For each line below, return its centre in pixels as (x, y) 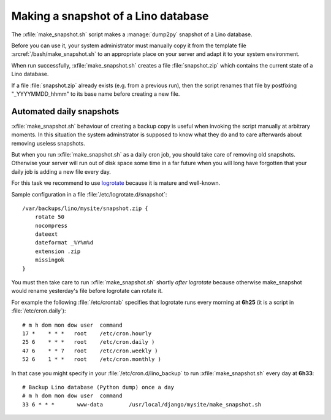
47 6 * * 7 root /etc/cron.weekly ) (90, 351)
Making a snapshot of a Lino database (110, 16)
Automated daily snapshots (65, 111)
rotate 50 (49, 217)
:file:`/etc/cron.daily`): (39, 311)
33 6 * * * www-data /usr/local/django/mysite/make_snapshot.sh (142, 404)
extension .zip (58, 251)
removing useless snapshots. (48, 143)
